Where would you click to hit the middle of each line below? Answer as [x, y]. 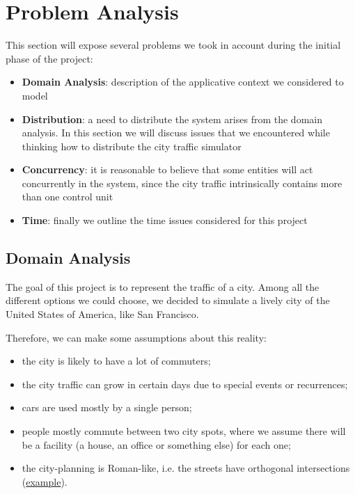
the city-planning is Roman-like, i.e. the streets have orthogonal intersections [186, 468]
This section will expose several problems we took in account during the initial [173, 45]
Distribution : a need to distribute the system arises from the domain [172, 119]
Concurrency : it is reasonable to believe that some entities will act [167, 169]
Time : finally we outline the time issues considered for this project [165, 220]
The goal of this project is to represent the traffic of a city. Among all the [163, 286]
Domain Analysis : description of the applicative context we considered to [183, 82]
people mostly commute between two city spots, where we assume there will [184, 431]
